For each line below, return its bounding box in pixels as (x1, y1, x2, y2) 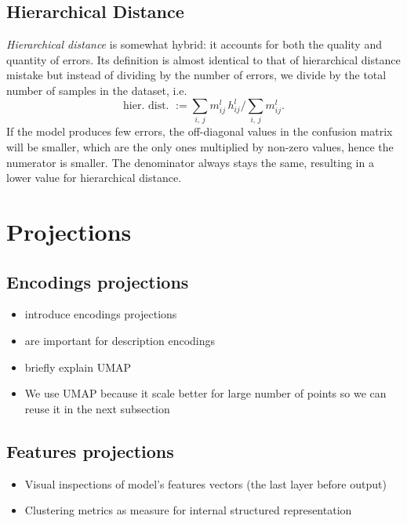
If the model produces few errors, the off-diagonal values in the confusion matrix (6, 123, 393, 140)
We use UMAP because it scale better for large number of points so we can (24, 385, 387, 401)
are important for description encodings (24, 332, 216, 348)
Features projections (6, 438, 174, 463)
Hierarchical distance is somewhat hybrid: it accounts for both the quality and (6, 36, 382, 53)
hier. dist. (123, 100, 169, 112)
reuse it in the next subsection (24, 400, 170, 416)
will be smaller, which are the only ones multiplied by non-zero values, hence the (6, 139, 394, 154)
